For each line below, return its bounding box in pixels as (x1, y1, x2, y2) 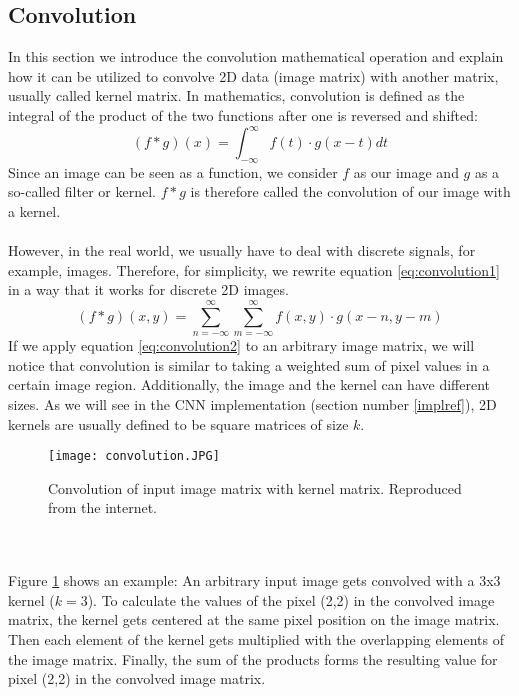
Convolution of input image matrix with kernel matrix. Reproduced (48, 477, 462, 498)
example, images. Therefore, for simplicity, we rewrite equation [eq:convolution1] (8, 259, 500, 280)
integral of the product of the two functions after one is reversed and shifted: (8, 104, 478, 125)
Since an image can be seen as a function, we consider (8, 161, 338, 182)
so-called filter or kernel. (8, 181, 156, 202)
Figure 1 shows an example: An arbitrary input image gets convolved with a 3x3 (8, 570, 501, 591)
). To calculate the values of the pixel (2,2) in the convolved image (87, 589, 495, 610)
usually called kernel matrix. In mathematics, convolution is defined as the (8, 85, 465, 106)
